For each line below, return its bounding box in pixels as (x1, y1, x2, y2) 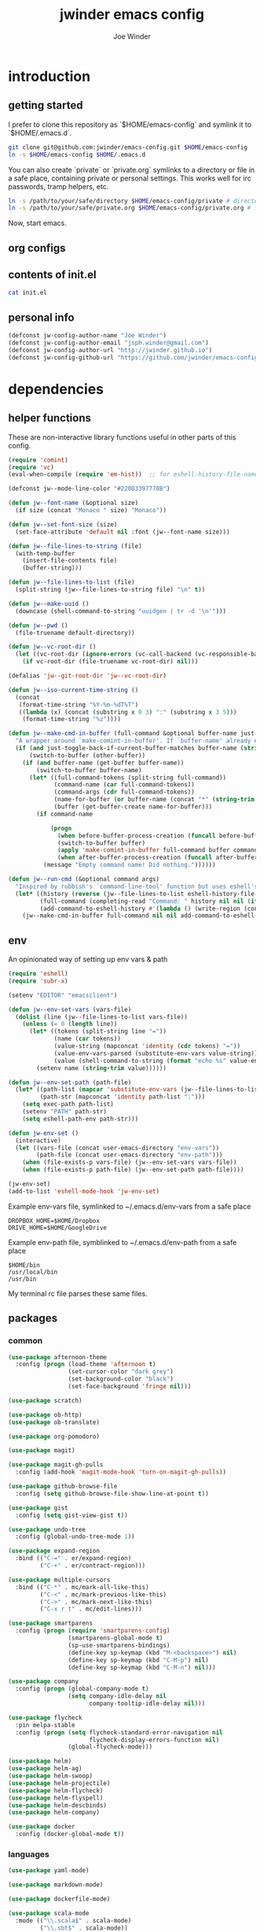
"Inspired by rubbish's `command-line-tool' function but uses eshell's (15, 882, 258, 890)
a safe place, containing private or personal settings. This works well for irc (8, 173, 251, 183)
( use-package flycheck (8, 1714, 82, 1722)
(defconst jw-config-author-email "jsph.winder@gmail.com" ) (8, 339, 210, 347)
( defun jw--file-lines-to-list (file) (8, 578, 135, 586)
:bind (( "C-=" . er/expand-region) (15, 1555, 132, 1562)
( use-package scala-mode (8, 1909, 90, 1917)
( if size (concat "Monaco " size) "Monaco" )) (15, 507, 167, 515)
